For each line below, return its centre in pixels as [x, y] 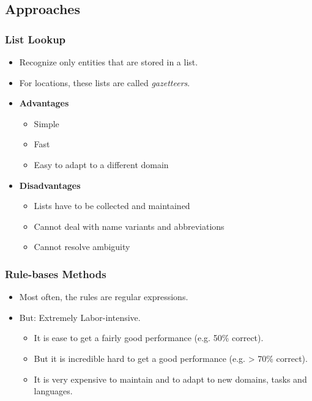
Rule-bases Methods [56, 274]
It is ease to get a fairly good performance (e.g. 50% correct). [149, 338]
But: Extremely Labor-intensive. [80, 317]
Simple [46, 123]
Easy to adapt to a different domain [101, 164]
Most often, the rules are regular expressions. [104, 297]
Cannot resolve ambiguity [82, 247]
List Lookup [35, 39]
